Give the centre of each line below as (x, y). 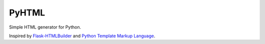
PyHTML (27, 13)
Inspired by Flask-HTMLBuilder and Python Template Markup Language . (82, 36)
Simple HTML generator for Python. (45, 27)
